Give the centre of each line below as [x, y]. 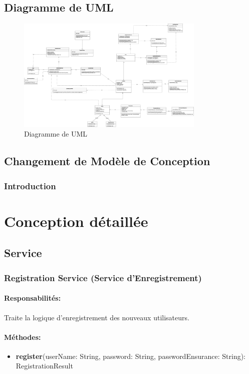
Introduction [30, 185]
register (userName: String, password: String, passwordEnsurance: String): [131, 356]
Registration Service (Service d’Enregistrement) [103, 277]
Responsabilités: [33, 298]
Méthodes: [23, 337]
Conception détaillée [76, 221]
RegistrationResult [44, 366]
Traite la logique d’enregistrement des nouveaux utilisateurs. [97, 317]
